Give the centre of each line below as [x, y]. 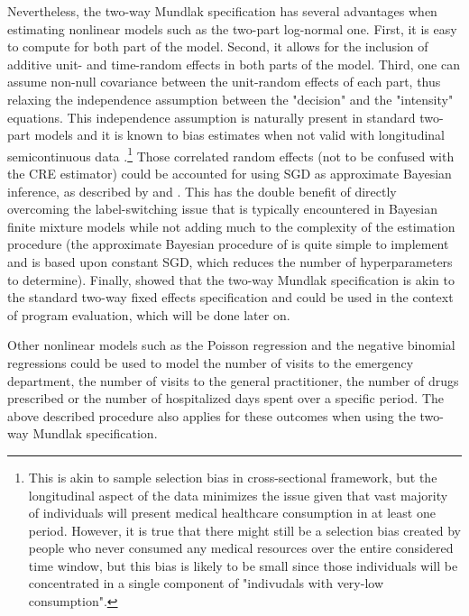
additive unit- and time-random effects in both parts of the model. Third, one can [234, 64]
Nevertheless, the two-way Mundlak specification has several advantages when [222, 11]
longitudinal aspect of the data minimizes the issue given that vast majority [238, 495]
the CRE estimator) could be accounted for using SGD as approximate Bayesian [230, 173]
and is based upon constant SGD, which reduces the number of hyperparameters [230, 261]
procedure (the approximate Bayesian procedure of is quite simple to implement [228, 244]
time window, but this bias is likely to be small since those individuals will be [243, 565]
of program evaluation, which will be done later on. [149, 314]
